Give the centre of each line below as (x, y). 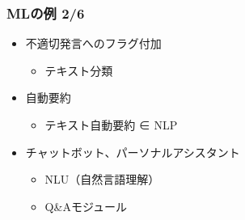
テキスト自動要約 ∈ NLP (111, 125)
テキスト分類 (79, 70)
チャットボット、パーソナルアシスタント (133, 152)
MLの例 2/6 (46, 13)
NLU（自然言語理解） (102, 179)
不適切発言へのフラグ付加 (93, 43)
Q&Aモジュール (86, 206)
